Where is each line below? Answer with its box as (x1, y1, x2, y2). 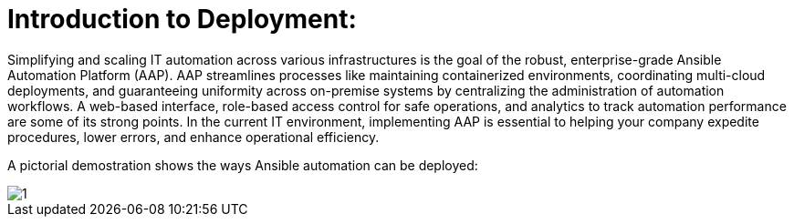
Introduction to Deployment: (7, 4, 357, 35)
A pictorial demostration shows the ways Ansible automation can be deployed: (7, 157, 478, 173)
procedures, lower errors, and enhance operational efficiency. (7, 128, 380, 145)
